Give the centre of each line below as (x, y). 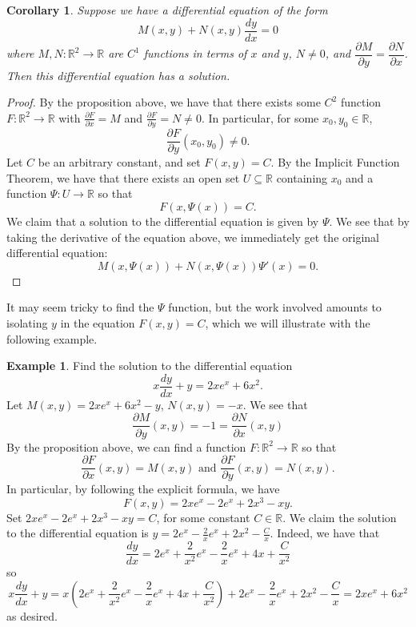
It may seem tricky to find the (80, 307)
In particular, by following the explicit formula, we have (143, 489)
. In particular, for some (260, 117)
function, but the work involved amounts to (275, 307)
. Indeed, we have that (325, 533)
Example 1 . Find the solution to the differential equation (150, 366)
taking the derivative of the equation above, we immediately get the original (193, 237)
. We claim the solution (340, 517)
